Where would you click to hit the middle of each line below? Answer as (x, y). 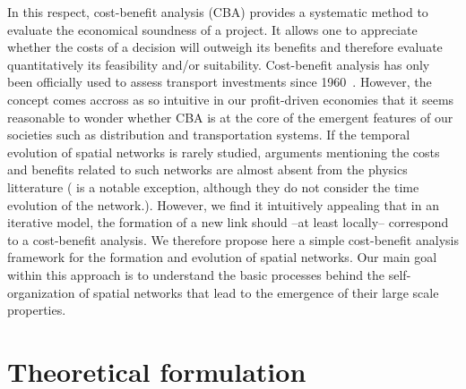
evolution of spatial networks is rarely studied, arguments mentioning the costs (224, 152)
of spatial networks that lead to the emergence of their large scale (259, 292)
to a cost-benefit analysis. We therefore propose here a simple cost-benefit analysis (233, 239)
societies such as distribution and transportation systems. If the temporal (209, 135)
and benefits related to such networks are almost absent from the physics (207, 169)
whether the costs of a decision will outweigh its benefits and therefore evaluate (225, 47)
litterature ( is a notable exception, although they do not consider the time (213, 186)
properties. (37, 310)
